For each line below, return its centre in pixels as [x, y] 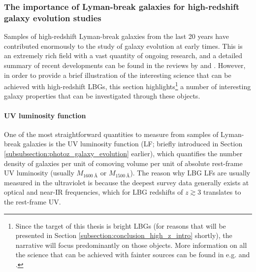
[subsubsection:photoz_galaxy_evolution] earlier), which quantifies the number [123, 153]
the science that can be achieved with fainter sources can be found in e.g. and [133, 255]
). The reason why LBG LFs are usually [190, 173]
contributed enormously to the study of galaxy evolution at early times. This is [123, 46]
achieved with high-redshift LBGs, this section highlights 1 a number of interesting [128, 85]
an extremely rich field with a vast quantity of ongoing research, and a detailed [123, 55]
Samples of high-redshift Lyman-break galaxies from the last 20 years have [116, 36]
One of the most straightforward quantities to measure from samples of [111, 134]
